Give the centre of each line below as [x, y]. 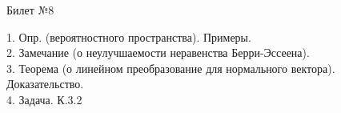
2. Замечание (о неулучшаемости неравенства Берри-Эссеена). [158, 52]
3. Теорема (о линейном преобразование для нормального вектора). [171, 68]
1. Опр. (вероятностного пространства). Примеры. [129, 36]
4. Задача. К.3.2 [44, 99]
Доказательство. [45, 84]
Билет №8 [30, 10]
